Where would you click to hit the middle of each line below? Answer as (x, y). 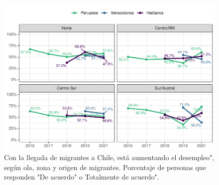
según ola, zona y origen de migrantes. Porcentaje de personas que (105, 167)
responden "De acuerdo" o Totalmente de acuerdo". (82, 177)
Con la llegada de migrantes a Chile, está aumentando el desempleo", (109, 157)
